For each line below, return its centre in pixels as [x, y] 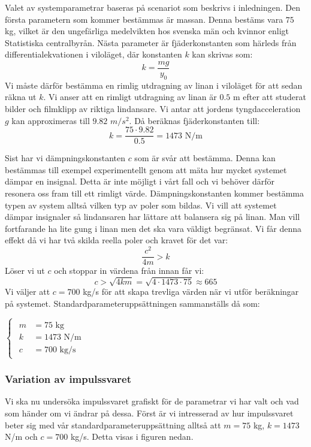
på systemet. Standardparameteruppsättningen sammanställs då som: [132, 303]
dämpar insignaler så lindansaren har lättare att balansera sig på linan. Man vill [153, 217]
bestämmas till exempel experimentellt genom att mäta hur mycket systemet [146, 169]
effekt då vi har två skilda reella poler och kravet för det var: [117, 240]
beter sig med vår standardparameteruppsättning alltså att [113, 425]
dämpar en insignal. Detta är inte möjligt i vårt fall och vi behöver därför [140, 181]
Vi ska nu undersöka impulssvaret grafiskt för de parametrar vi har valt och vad [152, 401]
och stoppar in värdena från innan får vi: [129, 271]
